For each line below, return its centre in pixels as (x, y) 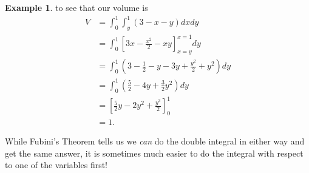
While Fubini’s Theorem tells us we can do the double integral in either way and (155, 141)
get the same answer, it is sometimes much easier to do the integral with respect (154, 153)
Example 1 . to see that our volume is (76, 7)
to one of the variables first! (56, 165)
